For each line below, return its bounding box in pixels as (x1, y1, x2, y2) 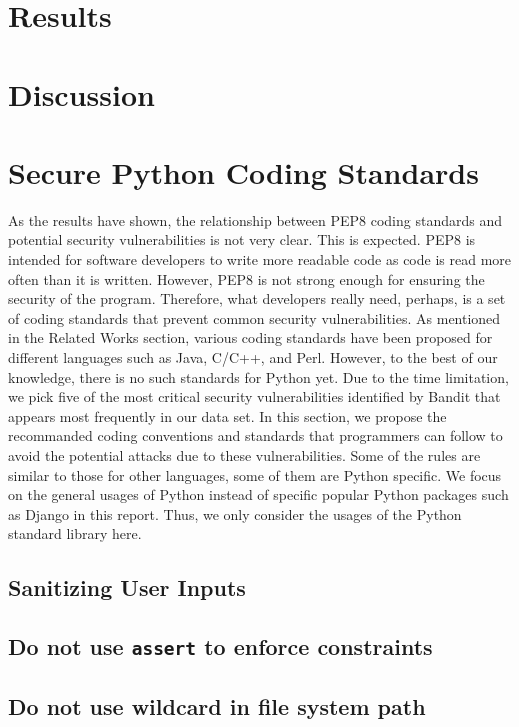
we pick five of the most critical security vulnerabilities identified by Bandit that (8, 386, 501, 407)
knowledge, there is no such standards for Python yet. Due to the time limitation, (8, 366, 509, 387)
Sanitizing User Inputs (8, 572, 246, 603)
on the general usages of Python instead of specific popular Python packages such (8, 484, 509, 505)
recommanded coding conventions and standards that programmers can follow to (8, 425, 503, 446)
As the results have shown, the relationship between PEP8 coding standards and (8, 209, 502, 230)
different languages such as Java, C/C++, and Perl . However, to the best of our (8, 347, 498, 368)
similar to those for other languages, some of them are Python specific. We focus (8, 464, 502, 485)
